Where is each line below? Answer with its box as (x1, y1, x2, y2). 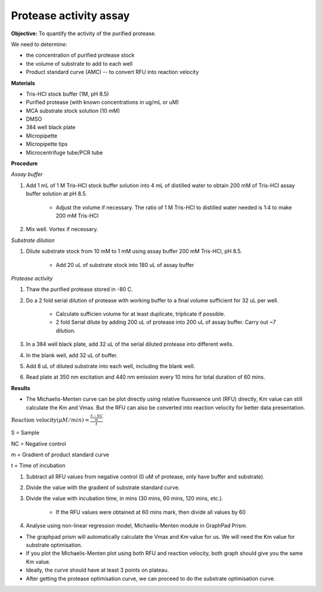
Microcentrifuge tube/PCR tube (26, 149, 103, 156)
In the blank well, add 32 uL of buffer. (26, 351, 118, 358)
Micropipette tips (26, 140, 68, 148)
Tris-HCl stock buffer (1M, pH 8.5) (26, 90, 110, 97)
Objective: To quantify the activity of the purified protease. (11, 30, 156, 37)
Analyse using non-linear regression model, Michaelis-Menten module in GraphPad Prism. (26, 522, 247, 529)
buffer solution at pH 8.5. (26, 190, 88, 197)
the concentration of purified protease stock (26, 51, 135, 59)
